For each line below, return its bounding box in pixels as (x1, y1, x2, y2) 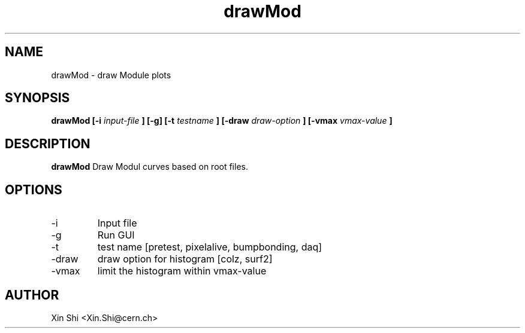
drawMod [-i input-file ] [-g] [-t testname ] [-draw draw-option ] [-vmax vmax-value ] (51, 115, 393, 126)
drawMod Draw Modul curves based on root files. (51, 161, 248, 172)
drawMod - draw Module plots (51, 69, 171, 80)
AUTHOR (5, 287, 59, 303)
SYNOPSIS (5, 90, 70, 106)
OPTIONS (5, 182, 62, 197)
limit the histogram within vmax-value (97, 265, 267, 277)
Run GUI (97, 229, 135, 242)
